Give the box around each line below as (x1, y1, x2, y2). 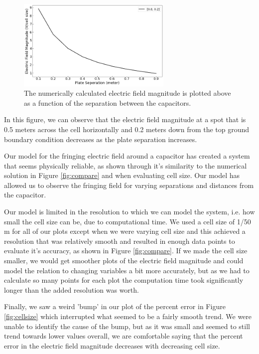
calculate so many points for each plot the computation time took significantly (4, 275, 244, 285)
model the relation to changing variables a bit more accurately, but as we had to (4, 265, 250, 275)
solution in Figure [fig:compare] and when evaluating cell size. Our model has (4, 170, 240, 180)
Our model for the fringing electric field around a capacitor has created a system (4, 151, 250, 161)
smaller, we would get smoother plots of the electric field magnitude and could (4, 255, 244, 266)
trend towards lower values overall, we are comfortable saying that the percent (4, 331, 243, 341)
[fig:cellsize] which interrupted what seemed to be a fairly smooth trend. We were (4, 311, 252, 321)
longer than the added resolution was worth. (4, 284, 139, 295)
